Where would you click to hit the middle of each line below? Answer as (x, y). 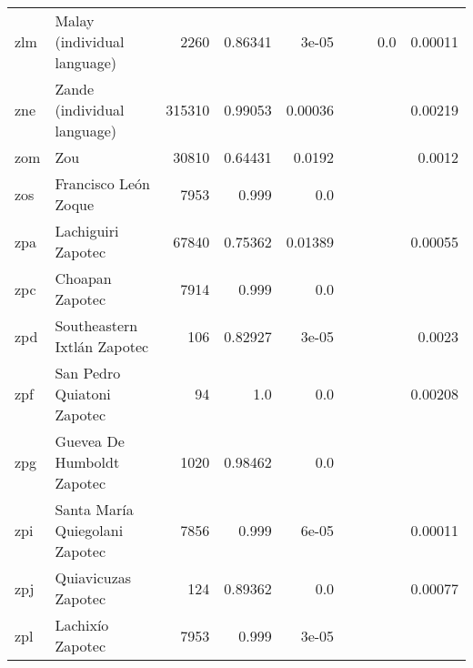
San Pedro (88, 373)
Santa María (94, 509)
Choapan (83, 278)
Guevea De (90, 441)
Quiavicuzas (93, 577)
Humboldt (87, 462)
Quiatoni (83, 394)
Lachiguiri (87, 231)
